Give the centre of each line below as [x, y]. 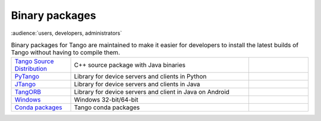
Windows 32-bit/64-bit [106, 100]
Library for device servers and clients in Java [137, 84]
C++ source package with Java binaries [130, 65]
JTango [25, 84]
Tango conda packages [107, 107]
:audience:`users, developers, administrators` [66, 33]
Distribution [31, 69]
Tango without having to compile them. [65, 53]
